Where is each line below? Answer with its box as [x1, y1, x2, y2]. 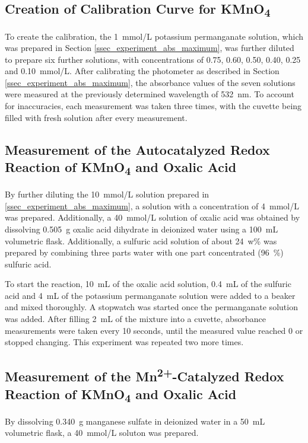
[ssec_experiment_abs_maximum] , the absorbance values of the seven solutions [5, 76, 296, 88]
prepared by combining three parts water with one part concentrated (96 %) [5, 246, 284, 259]
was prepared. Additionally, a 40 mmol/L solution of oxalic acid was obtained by [5, 211, 300, 224]
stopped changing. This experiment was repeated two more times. [5, 336, 244, 348]
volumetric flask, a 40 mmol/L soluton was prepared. [5, 426, 199, 439]
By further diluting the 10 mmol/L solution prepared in [5, 188, 209, 200]
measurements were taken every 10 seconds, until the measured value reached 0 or [5, 324, 303, 336]
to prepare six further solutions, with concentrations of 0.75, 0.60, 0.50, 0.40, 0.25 [5, 53, 301, 65]
